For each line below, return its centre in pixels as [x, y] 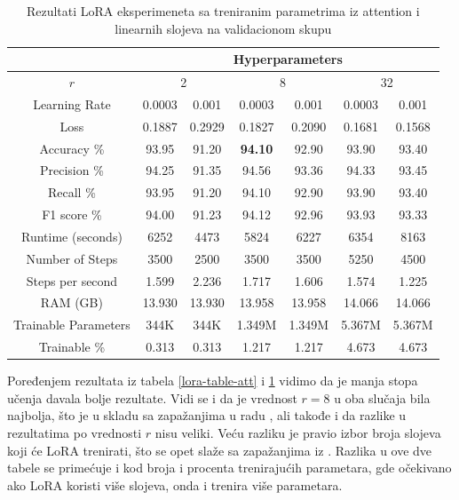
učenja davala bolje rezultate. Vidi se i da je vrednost [152, 397]
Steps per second [72, 280]
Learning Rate [72, 103]
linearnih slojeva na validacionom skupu [223, 28]
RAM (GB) [71, 302]
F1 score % [72, 214]
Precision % [71, 170]
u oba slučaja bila [382, 397]
